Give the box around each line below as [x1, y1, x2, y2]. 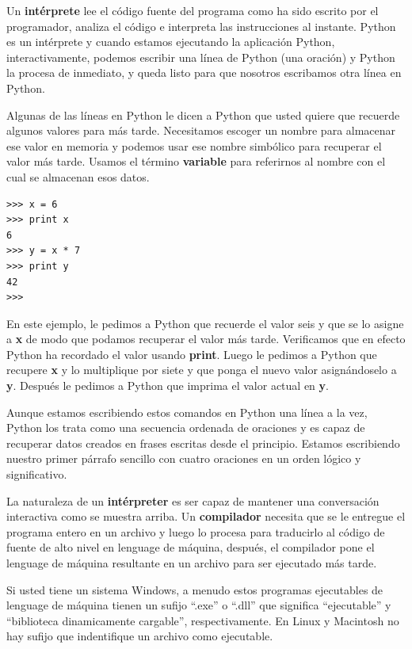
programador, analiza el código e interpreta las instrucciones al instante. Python [6, 17, 396, 34]
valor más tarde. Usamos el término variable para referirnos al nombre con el [6, 153, 386, 170]
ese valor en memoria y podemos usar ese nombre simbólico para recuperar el [6, 137, 382, 154]
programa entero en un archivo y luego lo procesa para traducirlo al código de [6, 523, 385, 540]
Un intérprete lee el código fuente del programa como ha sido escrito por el [6, 2, 379, 18]
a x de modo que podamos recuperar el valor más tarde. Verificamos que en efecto [6, 330, 406, 347]
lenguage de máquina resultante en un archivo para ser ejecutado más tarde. [6, 555, 377, 571]
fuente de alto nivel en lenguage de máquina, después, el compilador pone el [6, 539, 375, 555]
